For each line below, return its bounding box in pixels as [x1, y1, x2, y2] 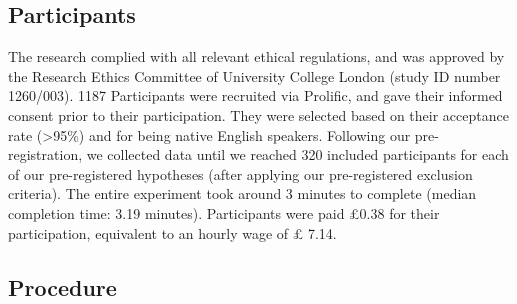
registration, [8, 144, 83, 165]
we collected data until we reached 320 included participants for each [86, 144, 509, 165]
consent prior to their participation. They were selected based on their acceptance [8, 104, 509, 125]
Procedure [8, 271, 117, 302]
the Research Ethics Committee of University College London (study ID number [8, 65, 501, 86]
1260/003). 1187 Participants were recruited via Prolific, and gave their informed [8, 85, 503, 106]
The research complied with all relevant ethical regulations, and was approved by [8, 46, 505, 67]
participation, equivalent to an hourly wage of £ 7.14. [8, 222, 337, 243]
